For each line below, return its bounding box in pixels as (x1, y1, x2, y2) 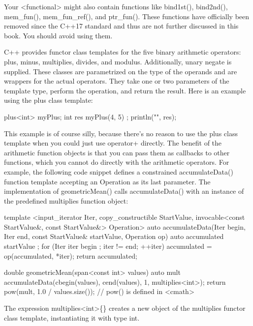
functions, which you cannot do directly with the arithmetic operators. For (4, 157, 229, 167)
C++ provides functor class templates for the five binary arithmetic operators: (4, 47, 241, 57)
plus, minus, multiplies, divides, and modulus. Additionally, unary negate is (4, 56, 232, 66)
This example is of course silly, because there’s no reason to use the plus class (4, 128, 238, 138)
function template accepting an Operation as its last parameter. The (4, 176, 211, 186)
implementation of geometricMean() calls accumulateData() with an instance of (4, 186, 244, 196)
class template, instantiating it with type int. (4, 312, 140, 323)
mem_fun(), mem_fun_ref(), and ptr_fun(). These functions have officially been (4, 11, 250, 21)
